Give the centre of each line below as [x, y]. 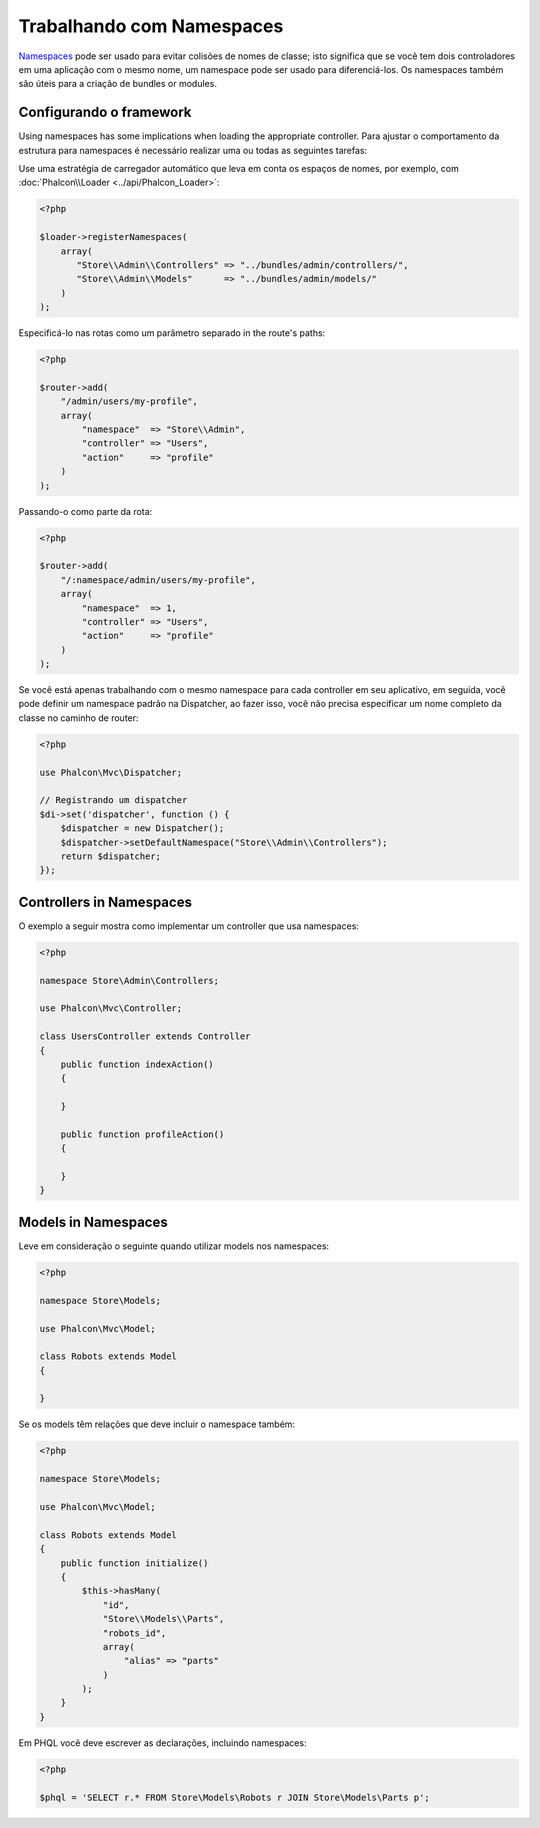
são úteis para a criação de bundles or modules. [117, 84]
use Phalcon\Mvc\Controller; [111, 1008]
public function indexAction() [137, 1064]
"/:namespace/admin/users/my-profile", [158, 579]
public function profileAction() [142, 1134]
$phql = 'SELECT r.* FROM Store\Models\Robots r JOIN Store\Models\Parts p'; [234, 1797]
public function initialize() [134, 1563]
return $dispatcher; [111, 856]
